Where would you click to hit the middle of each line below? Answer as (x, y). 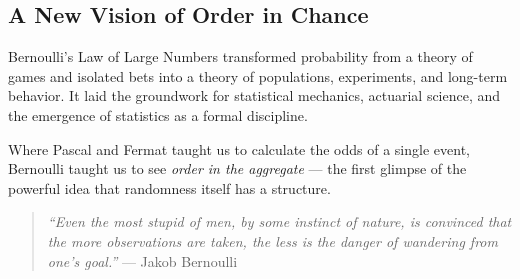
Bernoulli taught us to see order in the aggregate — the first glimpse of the (237, 168)
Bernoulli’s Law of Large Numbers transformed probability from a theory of (240, 56)
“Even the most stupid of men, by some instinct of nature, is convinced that (279, 221)
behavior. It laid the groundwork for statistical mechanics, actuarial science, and (254, 95)
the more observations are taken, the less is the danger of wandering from (272, 240)
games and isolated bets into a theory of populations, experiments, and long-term (258, 75)
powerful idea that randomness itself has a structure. (169, 187)
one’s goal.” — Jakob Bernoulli (142, 260)
